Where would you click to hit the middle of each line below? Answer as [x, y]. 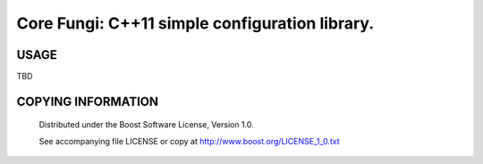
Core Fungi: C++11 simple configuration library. [195, 23]
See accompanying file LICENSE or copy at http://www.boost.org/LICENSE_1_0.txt [189, 141]
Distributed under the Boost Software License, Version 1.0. [146, 125]
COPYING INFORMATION [87, 101]
